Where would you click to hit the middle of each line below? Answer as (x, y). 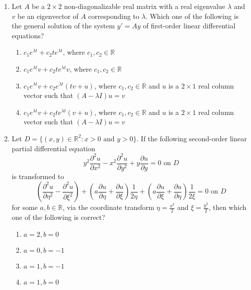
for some (25, 207)
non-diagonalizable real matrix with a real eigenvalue (145, 6)
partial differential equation (53, 148)
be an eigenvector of (48, 16)
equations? (28, 35)
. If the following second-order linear (192, 138)
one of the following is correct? (58, 217)
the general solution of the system (63, 26)
